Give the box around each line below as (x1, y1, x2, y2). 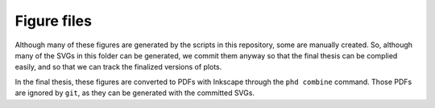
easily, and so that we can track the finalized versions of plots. (14, 62, 222, 72)
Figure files (14, 12, 93, 30)
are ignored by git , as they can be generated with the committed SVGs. (14, 88, 255, 98)
